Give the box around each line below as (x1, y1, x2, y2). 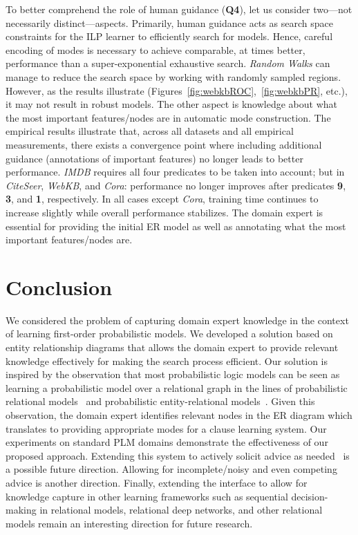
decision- (291, 489, 328, 503)
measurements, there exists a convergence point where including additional (6, 137, 322, 151)
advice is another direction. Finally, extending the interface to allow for (6, 475, 308, 489)
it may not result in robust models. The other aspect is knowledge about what (6, 97, 337, 111)
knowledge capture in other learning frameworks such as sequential (6, 489, 288, 503)
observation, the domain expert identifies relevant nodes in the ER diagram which (6, 407, 352, 422)
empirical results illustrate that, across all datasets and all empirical (6, 124, 294, 138)
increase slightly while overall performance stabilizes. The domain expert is (6, 205, 323, 219)
